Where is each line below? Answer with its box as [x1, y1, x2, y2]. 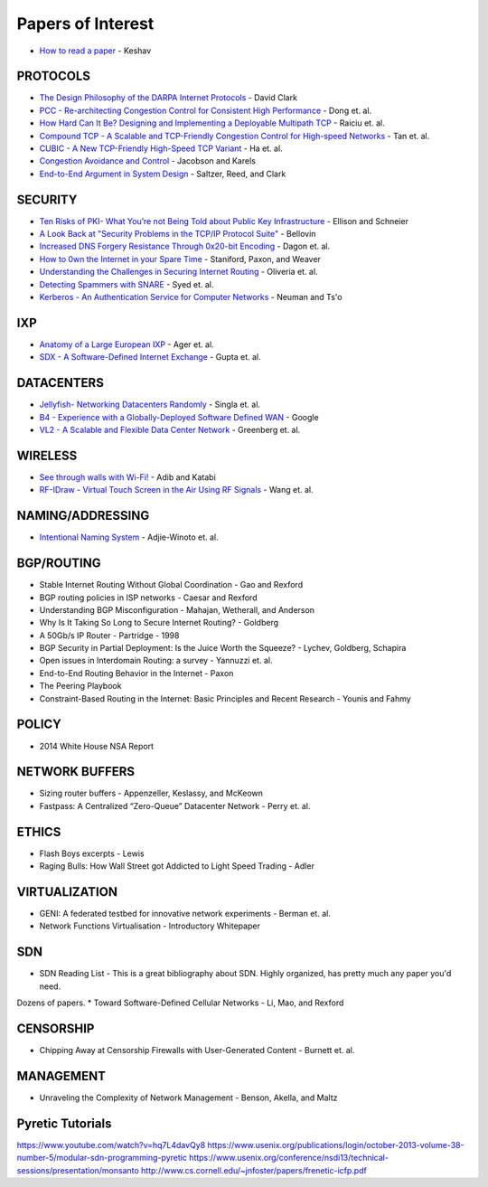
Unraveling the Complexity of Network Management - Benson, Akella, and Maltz [39, 1092, 338, 1103]
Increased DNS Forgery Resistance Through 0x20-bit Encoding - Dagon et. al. [39, 240, 331, 252]
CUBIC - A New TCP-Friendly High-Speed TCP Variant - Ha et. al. [39, 143, 284, 154]
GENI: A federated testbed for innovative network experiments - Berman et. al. [39, 909, 332, 919]
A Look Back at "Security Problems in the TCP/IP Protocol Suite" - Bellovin [39, 229, 316, 240]
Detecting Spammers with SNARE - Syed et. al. [39, 278, 214, 289]
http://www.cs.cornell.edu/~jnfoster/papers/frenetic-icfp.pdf [140, 1164, 368, 1175]
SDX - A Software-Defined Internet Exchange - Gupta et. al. [39, 352, 261, 363]
